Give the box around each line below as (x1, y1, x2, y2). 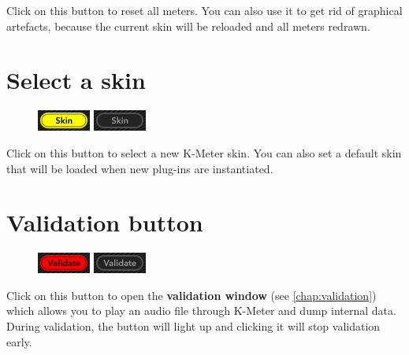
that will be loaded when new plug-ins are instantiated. (6, 160, 273, 176)
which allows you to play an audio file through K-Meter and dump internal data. (6, 302, 396, 319)
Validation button (6, 206, 203, 239)
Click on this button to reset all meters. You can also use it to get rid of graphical (6, 2, 403, 18)
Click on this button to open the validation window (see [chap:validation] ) (6, 287, 377, 303)
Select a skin (6, 64, 146, 96)
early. (6, 333, 32, 349)
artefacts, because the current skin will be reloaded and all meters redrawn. (6, 17, 370, 34)
